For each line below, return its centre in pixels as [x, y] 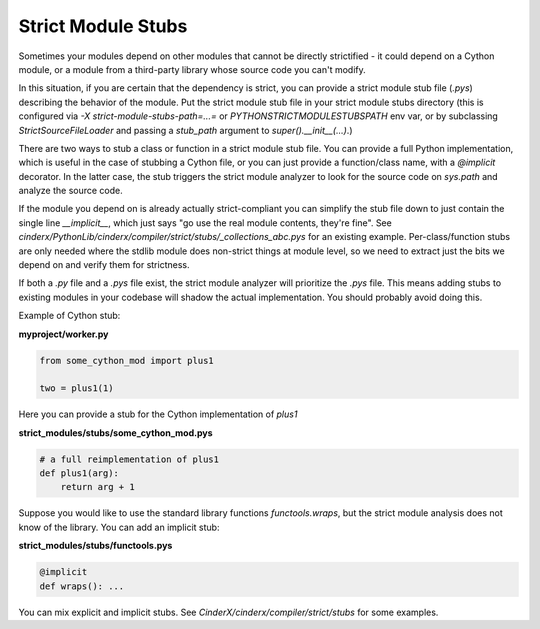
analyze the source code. [71, 191]
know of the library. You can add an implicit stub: [119, 527]
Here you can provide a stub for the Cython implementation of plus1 [158, 414]
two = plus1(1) [76, 388]
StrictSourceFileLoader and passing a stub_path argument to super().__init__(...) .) [185, 130]
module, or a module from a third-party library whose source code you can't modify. [192, 69]
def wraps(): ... [82, 586]
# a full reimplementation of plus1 [129, 459]
